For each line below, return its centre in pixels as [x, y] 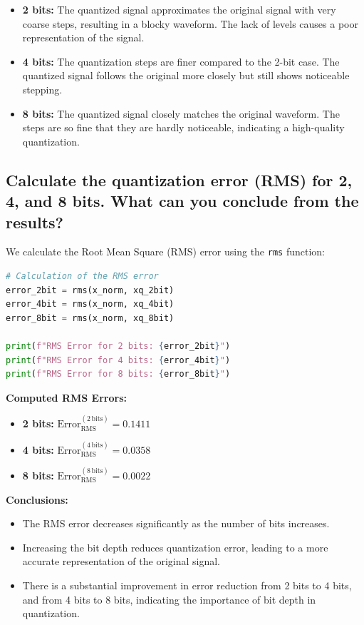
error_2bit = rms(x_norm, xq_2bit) [90, 290]
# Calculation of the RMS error [82, 276]
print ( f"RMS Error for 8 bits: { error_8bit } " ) [118, 374]
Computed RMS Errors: [66, 397]
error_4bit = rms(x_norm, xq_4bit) [90, 304]
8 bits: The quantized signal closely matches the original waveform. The [181, 113]
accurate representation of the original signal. [121, 561]
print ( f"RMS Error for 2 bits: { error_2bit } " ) [118, 346]
